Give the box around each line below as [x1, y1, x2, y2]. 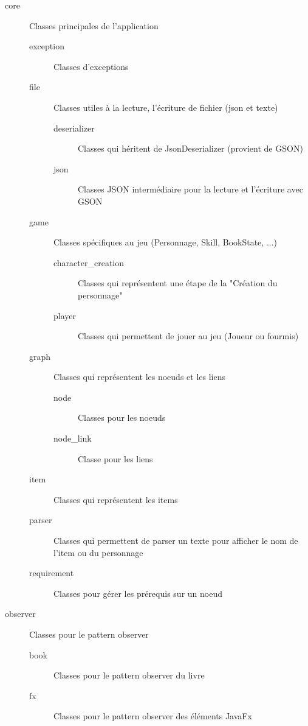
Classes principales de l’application [29, 19, 159, 32]
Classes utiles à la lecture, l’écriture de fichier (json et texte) [53, 100, 278, 113]
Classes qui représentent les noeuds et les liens [53, 370, 225, 383]
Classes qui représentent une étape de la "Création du [78, 277, 278, 289]
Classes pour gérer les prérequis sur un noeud [53, 587, 222, 599]
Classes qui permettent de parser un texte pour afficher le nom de [53, 534, 298, 547]
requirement [29, 566, 74, 579]
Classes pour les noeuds [78, 411, 166, 424]
